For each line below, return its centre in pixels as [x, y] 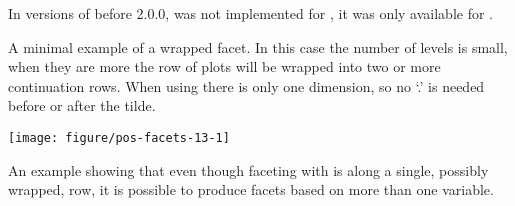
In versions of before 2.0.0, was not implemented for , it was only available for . [251, 13]
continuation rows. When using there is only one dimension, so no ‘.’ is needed [246, 85]
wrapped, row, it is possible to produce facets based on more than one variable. [251, 189]
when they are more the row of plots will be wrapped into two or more [224, 66]
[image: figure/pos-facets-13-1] [119, 137]
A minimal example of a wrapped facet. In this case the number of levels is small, [258, 46]
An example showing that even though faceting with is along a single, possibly [248, 169]
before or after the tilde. [82, 105]
